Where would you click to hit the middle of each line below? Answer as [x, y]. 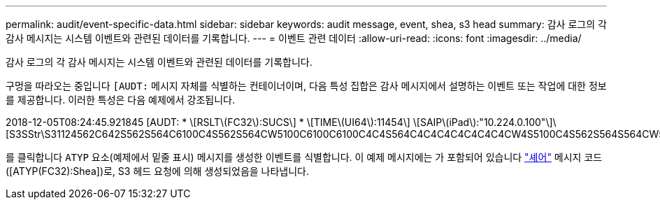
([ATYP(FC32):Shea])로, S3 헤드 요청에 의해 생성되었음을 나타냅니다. [158, 171]
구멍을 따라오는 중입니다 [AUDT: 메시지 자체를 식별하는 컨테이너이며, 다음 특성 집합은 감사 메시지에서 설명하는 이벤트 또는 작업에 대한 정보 [306, 86]
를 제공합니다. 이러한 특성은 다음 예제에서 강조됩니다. [120, 100]
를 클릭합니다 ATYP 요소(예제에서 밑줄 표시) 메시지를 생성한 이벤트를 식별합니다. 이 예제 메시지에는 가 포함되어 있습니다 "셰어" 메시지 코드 [304, 157]
